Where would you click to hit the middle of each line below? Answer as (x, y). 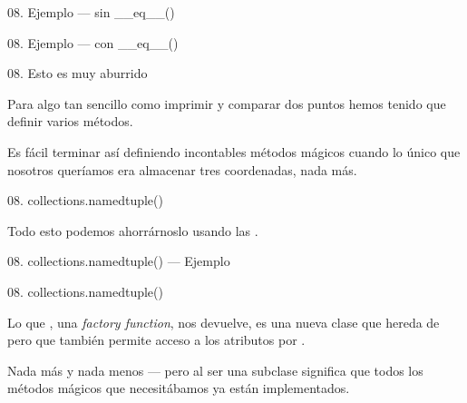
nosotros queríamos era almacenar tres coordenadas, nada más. (182, 169)
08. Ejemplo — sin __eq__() (91, 12)
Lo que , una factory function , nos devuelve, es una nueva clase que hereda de (224, 322)
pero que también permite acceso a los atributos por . (156, 340)
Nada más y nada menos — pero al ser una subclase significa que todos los (215, 370)
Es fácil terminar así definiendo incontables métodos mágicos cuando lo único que (234, 151)
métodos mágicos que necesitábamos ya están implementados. (179, 388)
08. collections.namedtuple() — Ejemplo (119, 261)
